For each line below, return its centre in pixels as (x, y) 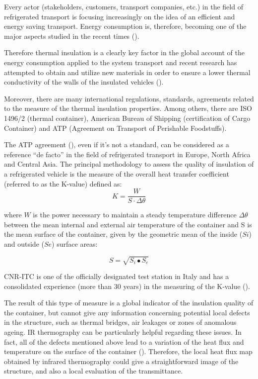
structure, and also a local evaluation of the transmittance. (94, 371)
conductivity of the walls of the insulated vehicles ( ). (84, 82)
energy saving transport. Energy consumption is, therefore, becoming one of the (125, 26)
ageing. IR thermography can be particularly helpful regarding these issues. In (123, 332)
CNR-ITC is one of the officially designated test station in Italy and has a (117, 276)
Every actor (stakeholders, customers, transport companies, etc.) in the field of (124, 6)
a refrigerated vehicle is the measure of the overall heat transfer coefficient (117, 173)
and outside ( (24, 243)
